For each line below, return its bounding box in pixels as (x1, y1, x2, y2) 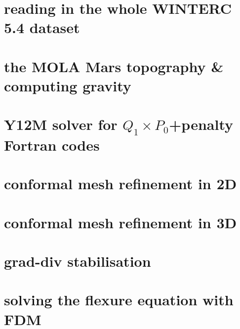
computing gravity (4, 75, 131, 95)
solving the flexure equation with (4, 289, 234, 310)
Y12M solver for (4, 114, 118, 134)
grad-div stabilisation (4, 251, 151, 271)
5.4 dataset (4, 17, 80, 38)
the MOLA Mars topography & (4, 56, 224, 76)
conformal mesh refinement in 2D (4, 173, 237, 194)
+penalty (169, 114, 233, 134)
